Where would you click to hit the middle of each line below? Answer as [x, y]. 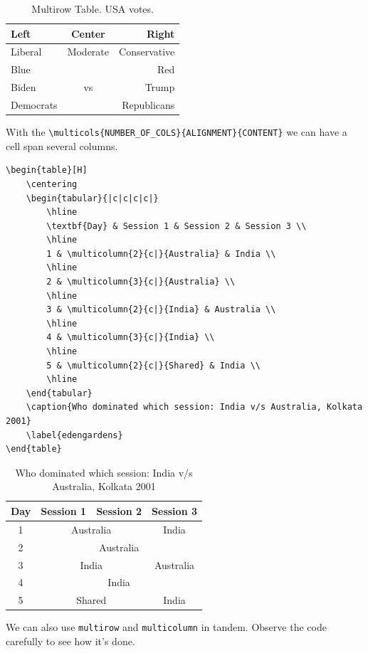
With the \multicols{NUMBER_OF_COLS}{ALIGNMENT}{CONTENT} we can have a [177, 132]
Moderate [88, 52]
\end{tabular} [59, 393]
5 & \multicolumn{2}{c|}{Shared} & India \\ [153, 365]
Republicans [148, 104]
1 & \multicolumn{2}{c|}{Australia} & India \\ [161, 254]
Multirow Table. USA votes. [93, 9]
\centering [52, 184]
